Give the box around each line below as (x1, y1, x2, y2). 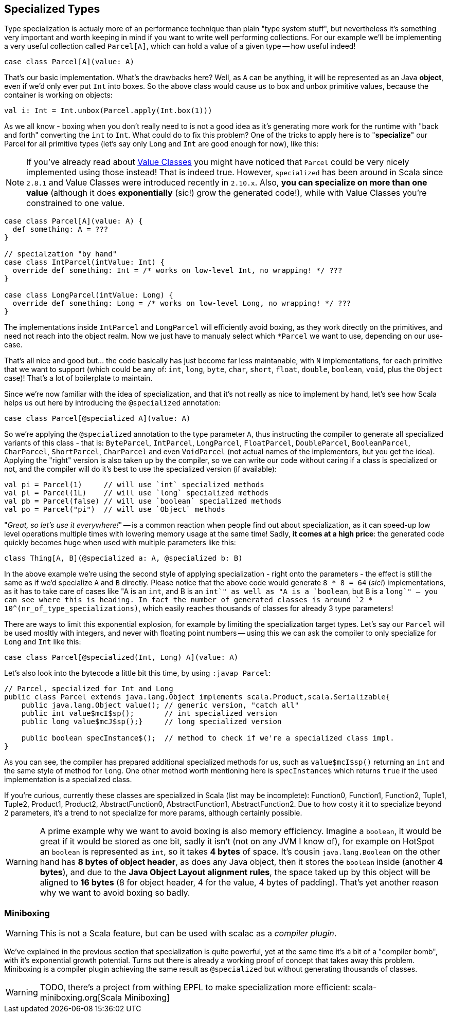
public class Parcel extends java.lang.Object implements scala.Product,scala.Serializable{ (4, 693, 390, 701)
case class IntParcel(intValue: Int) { (4, 258, 165, 267)
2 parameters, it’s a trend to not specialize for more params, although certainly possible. (4, 808, 302, 818)
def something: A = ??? (12, 225, 109, 234)
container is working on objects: (4, 90, 113, 100)
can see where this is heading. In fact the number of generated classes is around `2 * (4, 596, 373, 604)
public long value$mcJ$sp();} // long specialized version (21, 717, 282, 726)
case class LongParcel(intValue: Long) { (4, 291, 173, 300)
